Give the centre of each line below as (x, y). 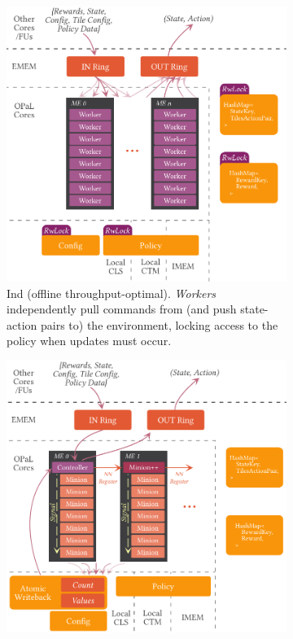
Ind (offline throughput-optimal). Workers (112, 293)
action (22, 324)
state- (254, 309)
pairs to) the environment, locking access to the (159, 324)
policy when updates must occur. (89, 341)
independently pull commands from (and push (122, 309)
